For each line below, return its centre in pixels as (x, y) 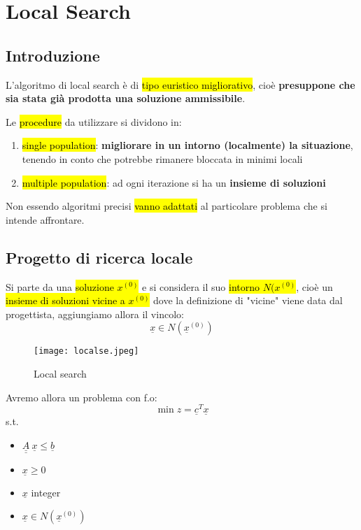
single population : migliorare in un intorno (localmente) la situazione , (187, 145)
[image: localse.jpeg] (86, 351)
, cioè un (314, 286)
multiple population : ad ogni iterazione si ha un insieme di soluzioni (174, 182)
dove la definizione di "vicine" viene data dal (248, 300)
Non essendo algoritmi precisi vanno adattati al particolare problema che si (167, 206)
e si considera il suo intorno (201, 286)
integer (46, 492)
